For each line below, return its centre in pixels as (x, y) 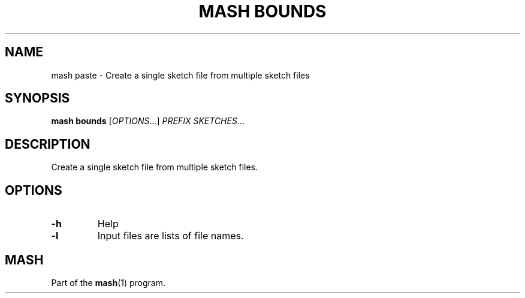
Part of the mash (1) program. (108, 282)
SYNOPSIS (37, 98)
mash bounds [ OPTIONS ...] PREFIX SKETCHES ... (148, 121)
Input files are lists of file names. (171, 236)
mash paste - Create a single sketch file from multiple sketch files (180, 75)
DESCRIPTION (48, 144)
